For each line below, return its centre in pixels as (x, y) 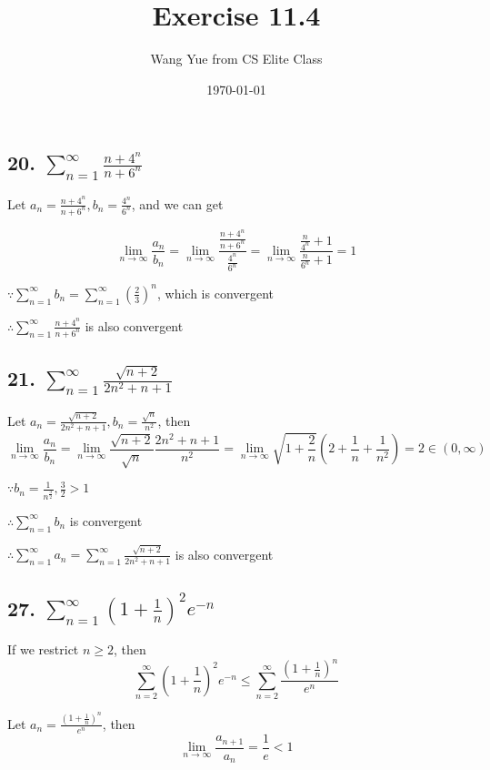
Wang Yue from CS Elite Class (236, 59)
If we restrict (43, 649)
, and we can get (177, 203)
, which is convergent (216, 293)
